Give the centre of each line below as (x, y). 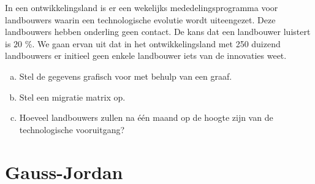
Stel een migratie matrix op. (72, 97)
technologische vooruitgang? (72, 129)
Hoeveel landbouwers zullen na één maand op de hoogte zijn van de (146, 117)
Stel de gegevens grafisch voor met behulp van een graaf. (126, 76)
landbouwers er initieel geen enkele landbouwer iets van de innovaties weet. (146, 56)
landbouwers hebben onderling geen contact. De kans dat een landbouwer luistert (158, 32)
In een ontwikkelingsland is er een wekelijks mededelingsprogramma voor (142, 7)
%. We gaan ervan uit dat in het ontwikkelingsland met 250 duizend (153, 43)
